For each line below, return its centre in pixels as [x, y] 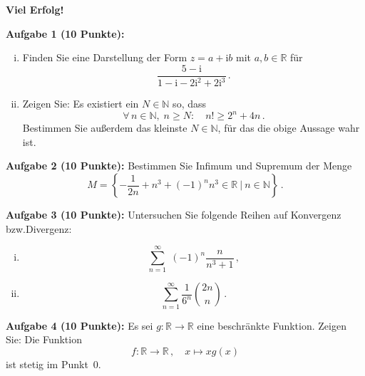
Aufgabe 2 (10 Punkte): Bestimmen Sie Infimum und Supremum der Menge [179, 166]
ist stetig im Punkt [47, 364]
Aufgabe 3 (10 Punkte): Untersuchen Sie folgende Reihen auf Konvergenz [174, 215]
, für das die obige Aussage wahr [289, 128]
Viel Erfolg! [35, 9]
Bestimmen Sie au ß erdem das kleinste [105, 128]
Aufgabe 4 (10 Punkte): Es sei [79, 325]
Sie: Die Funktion [44, 339]
